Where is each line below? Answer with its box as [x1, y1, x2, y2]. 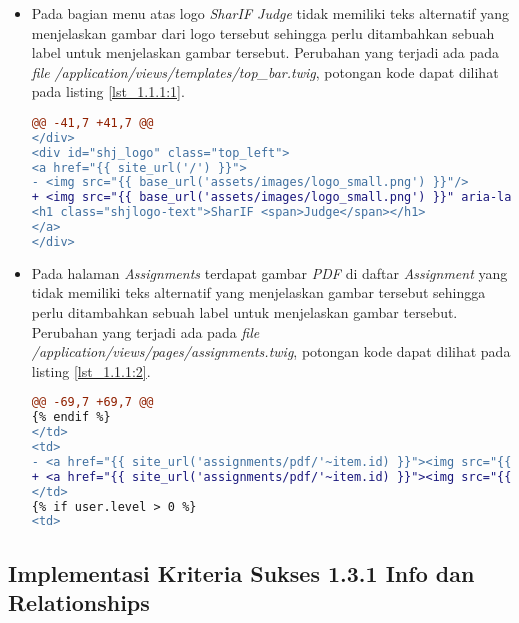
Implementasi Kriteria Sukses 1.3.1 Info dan [8, 557, 475, 588]
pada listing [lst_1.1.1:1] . [31, 81, 185, 102]
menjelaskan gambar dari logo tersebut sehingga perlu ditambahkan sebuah [31, 22, 495, 43]
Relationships [8, 587, 150, 618]
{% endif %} [31, 410, 111, 425]
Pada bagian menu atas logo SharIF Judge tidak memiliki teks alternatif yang [31, 3, 510, 23]
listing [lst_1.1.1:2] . [31, 360, 151, 381]
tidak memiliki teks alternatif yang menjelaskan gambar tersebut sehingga [31, 282, 486, 303]
